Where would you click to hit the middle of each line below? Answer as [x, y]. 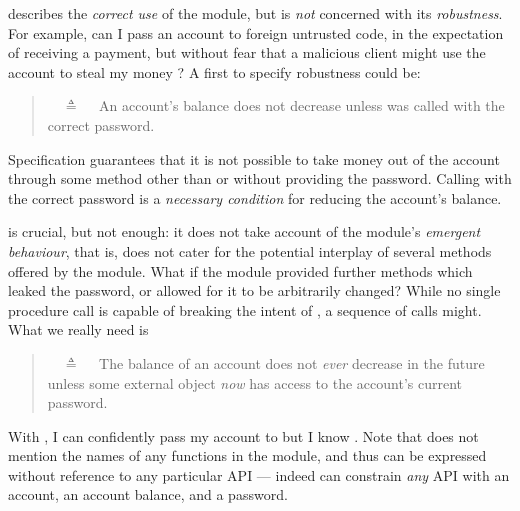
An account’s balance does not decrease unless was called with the [302, 105]
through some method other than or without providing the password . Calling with [260, 178]
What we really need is [78, 329]
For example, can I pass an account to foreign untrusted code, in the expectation [256, 32]
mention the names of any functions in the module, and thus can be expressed [247, 455]
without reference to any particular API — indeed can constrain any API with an [259, 474]
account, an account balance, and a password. [148, 494]
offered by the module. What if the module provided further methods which [240, 270]
